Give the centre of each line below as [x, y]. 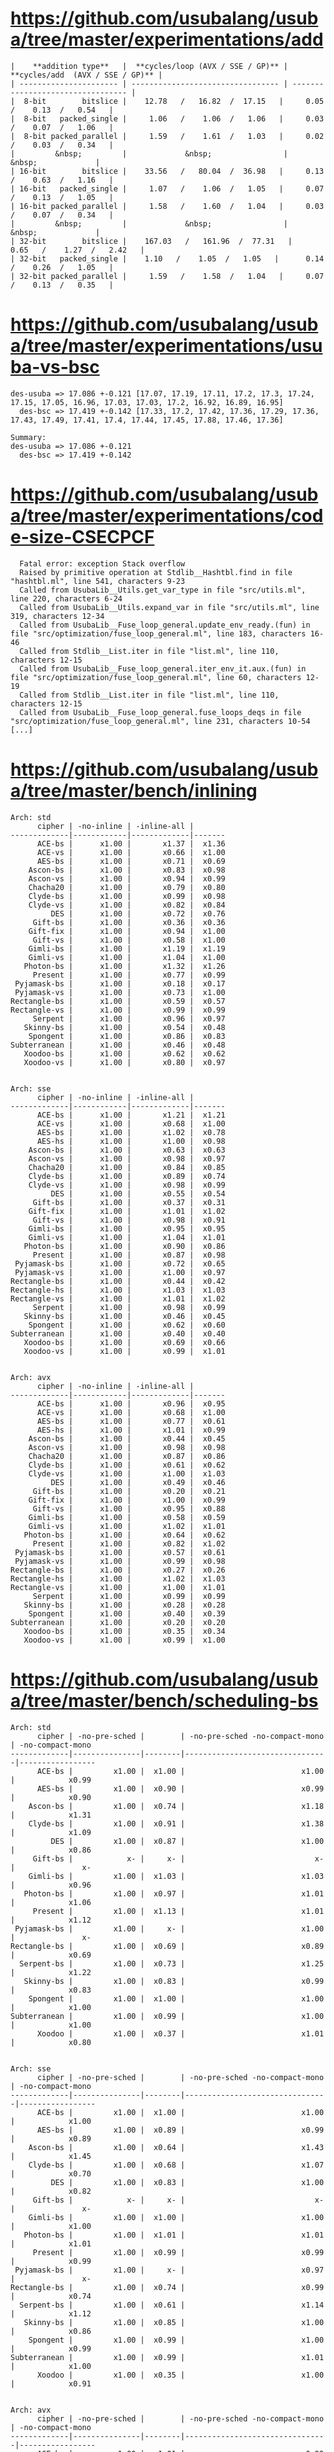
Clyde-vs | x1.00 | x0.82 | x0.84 [127, 905]
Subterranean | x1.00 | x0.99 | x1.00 [167, 2016]
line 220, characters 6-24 [66, 598]
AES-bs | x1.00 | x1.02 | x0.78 [131, 1132]
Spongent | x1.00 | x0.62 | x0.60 [127, 1325]
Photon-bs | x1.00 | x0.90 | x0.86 [124, 1246]
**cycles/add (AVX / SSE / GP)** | [86, 75]
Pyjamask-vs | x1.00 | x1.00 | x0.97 [120, 1272]
